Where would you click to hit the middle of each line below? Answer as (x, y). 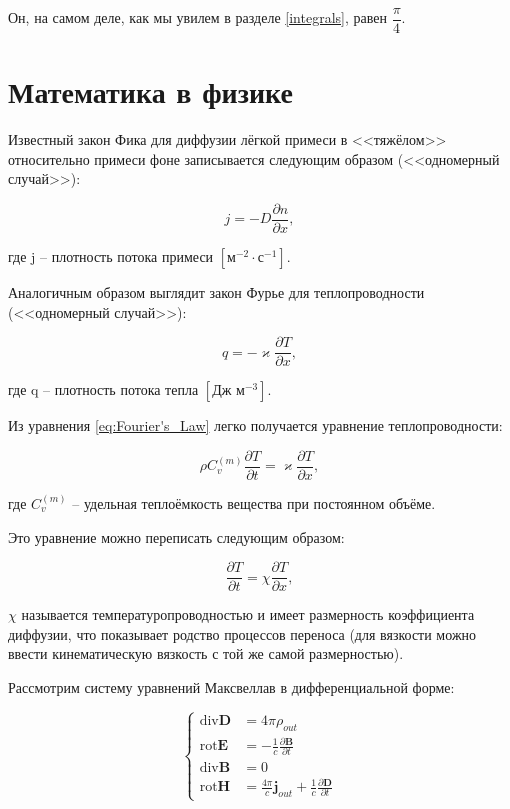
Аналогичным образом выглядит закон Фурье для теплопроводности (216, 292)
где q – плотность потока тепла (103, 389)
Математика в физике (150, 91)
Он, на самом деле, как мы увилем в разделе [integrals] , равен (197, 17)
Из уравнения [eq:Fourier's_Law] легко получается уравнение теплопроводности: (255, 425)
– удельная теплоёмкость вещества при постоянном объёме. (254, 502)
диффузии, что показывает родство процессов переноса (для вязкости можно (242, 633)
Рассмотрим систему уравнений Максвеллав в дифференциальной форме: (231, 686)
